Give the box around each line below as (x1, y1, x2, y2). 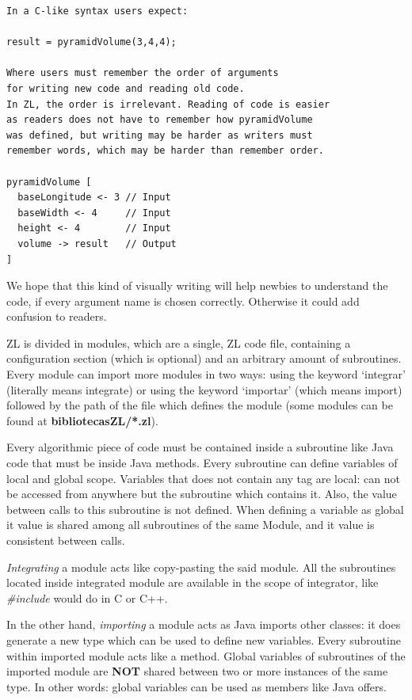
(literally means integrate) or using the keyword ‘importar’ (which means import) (6, 381, 402, 398)
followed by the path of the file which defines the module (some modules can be (6, 397, 393, 413)
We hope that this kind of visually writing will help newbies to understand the (6, 277, 388, 294)
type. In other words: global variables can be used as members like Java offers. (6, 678, 387, 694)
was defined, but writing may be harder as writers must (6, 129, 313, 141)
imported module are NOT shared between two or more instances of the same (6, 663, 388, 679)
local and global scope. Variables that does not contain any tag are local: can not (6, 470, 400, 486)
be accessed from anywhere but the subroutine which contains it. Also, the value (6, 485, 397, 502)
